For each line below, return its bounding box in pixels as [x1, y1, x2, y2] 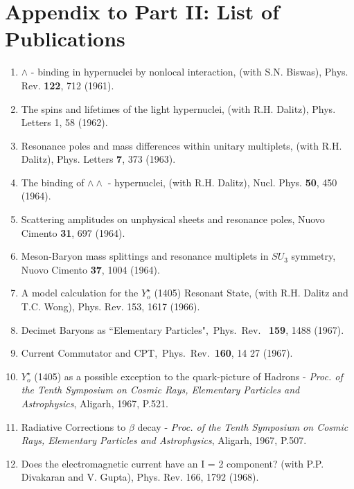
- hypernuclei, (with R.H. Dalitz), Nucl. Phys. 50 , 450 [107, 175, 337, 189]
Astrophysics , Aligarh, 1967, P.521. [21, 396, 168, 410]
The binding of [21, 175, 85, 189]
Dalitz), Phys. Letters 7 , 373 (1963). [21, 152, 176, 166]
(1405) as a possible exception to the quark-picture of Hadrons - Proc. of [34, 368, 343, 383]
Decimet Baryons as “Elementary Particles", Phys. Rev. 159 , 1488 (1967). [21, 322, 344, 337]
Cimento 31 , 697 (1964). [21, 225, 125, 240]
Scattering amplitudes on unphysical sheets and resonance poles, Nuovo [21, 212, 325, 226]
